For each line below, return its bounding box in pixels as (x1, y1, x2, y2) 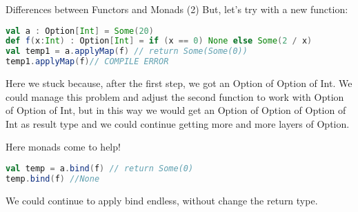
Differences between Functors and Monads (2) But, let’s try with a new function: (6, 2, 348, 16)
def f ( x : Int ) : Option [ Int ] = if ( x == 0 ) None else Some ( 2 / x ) (6, 36, 312, 46)
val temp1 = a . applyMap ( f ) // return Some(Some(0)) (6, 46, 248, 57)
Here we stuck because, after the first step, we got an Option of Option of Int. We (6, 76, 352, 90)
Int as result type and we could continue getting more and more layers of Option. (6, 116, 350, 131)
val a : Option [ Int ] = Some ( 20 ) (6, 26, 154, 36)
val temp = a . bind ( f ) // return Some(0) (6, 164, 194, 174)
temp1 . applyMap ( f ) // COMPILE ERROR (6, 57, 169, 67)
